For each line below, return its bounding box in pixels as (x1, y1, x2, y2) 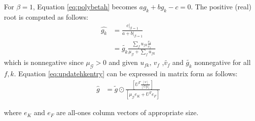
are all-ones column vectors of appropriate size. (56, 107, 199, 118)
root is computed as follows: (4, 11, 88, 22)
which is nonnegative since (4, 57, 84, 67)
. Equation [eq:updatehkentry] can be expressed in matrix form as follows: (14, 68, 238, 79)
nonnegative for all (194, 57, 251, 67)
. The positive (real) (191, 1, 252, 11)
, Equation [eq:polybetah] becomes (33, 1, 137, 11)
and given (109, 57, 138, 67)
